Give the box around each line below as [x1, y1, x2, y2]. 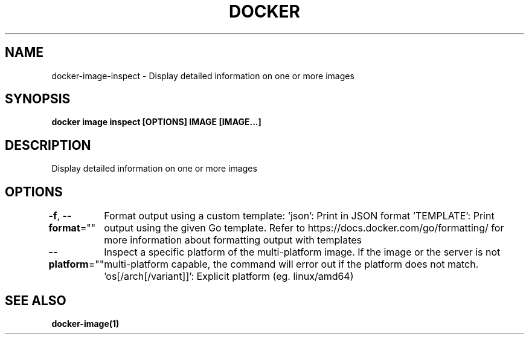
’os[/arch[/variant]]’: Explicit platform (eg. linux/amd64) [104, 270, 354, 283]
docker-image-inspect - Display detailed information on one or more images [51, 70, 354, 81]
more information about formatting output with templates [104, 234, 362, 247]
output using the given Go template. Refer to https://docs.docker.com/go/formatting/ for [104, 222, 504, 234]
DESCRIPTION [5, 137, 91, 153]
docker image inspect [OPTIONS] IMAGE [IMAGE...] [51, 117, 261, 128]
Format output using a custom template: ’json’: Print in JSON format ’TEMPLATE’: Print [104, 210, 495, 222]
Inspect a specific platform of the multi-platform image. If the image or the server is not [104, 246, 501, 259]
